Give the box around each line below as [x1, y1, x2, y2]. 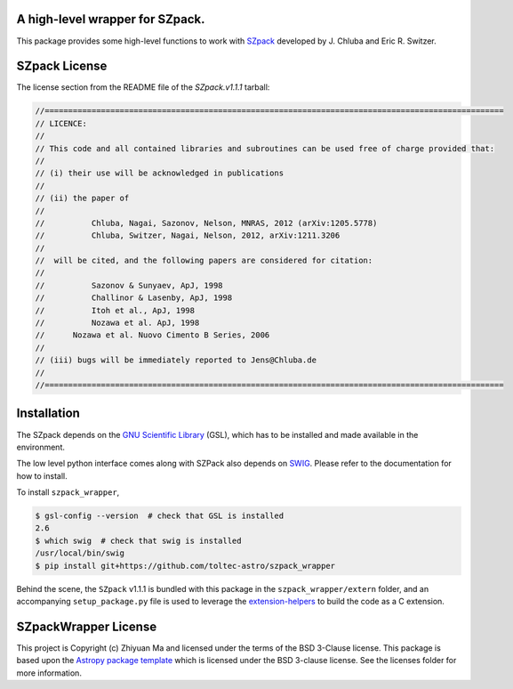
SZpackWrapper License [16, 619, 157, 634]
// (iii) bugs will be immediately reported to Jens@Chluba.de [35, 355, 317, 365]
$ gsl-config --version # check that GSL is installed [35, 511, 285, 521]
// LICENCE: [35, 118, 88, 128]
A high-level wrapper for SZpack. [16, 12, 205, 27]
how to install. [16, 470, 68, 481]
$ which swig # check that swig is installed [35, 535, 242, 546]
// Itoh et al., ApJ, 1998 [35, 305, 196, 315]
